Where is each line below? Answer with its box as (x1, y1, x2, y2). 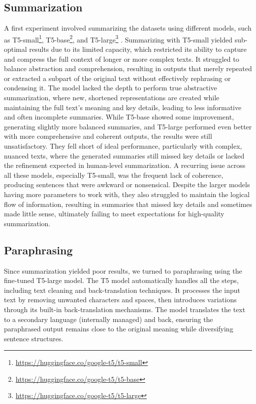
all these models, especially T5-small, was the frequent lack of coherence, (4, 169, 224, 180)
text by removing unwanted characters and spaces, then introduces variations (4, 294, 237, 305)
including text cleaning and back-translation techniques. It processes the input (4, 284, 240, 295)
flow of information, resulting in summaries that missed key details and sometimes (4, 199, 252, 209)
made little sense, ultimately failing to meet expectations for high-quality (4, 208, 224, 219)
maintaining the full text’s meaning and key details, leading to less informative (4, 102, 242, 112)
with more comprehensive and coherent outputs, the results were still (4, 131, 212, 141)
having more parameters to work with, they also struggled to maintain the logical (4, 189, 250, 199)
